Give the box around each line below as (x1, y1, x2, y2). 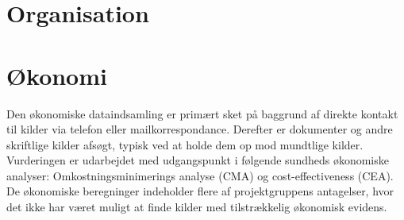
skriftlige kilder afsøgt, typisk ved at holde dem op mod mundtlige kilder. (6, 136, 364, 152)
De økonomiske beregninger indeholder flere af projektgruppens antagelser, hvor (6, 183, 394, 199)
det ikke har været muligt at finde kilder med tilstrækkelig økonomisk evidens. (6, 199, 387, 215)
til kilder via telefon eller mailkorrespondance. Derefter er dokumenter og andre (6, 121, 393, 137)
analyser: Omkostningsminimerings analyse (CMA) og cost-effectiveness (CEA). (6, 167, 394, 183)
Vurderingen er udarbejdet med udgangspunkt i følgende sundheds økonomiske (6, 152, 389, 168)
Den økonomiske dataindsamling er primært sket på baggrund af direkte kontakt (6, 105, 398, 122)
